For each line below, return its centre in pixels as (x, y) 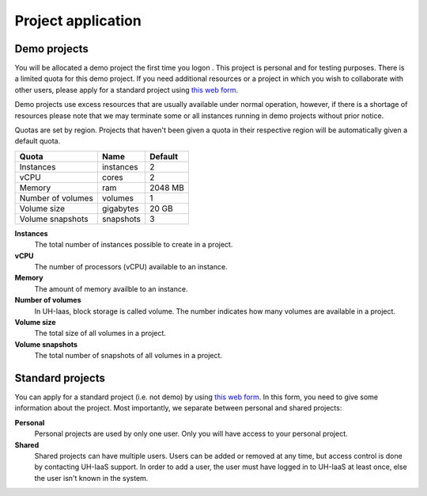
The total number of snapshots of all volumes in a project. (128, 356)
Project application (78, 21)
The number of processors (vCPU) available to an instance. (131, 266)
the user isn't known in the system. (91, 478)
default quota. (38, 141)
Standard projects (60, 378)
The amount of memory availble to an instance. (111, 288)
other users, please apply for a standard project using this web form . (127, 90)
